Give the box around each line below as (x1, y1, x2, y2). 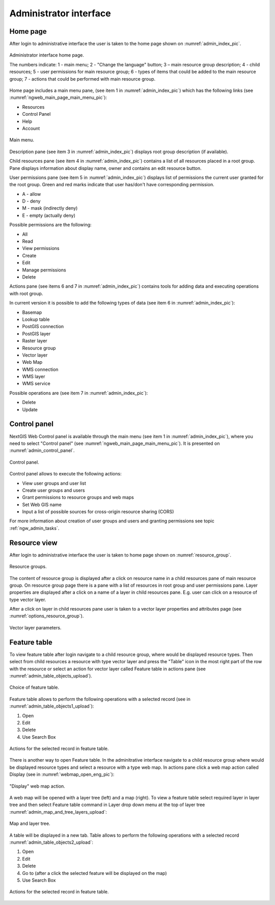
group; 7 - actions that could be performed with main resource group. (9, 76, 156, 82)
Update (22, 406, 38, 413)
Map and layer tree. (9, 820, 50, 826)
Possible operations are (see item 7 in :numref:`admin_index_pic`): (9, 390, 148, 396)
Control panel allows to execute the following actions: (9, 471, 122, 477)
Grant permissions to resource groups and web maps (22, 494, 134, 500)
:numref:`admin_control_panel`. (9, 447, 75, 454)
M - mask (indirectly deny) (22, 205, 78, 211)
